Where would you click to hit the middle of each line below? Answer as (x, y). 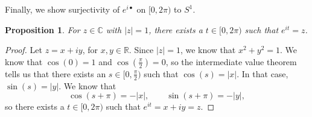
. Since (141, 50)
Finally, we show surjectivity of (62, 9)
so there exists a (35, 106)
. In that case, (263, 73)
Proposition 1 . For (43, 29)
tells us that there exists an (56, 73)
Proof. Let (24, 50)
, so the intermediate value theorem (231, 61)
